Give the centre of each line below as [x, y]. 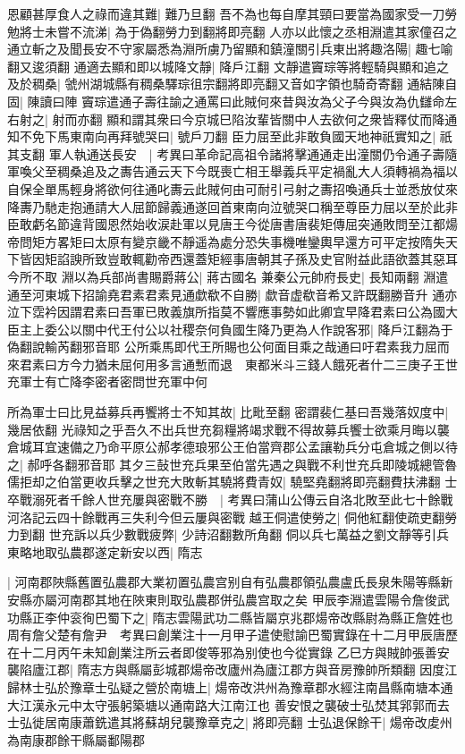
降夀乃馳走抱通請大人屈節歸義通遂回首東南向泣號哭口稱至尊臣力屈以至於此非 [232, 206]
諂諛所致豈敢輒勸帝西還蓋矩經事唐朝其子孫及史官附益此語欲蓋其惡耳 [257, 259]
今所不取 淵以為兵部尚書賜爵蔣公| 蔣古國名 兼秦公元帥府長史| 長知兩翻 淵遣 [228, 276]
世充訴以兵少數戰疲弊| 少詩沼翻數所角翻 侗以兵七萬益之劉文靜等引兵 [249, 534]
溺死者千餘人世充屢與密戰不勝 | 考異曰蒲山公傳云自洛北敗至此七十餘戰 [242, 500]
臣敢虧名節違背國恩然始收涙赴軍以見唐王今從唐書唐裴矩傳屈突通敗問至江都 [226, 224]
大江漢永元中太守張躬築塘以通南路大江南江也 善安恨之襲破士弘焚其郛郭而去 [228, 704]
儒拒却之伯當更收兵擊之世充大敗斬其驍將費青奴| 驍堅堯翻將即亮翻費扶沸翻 [224, 482]
